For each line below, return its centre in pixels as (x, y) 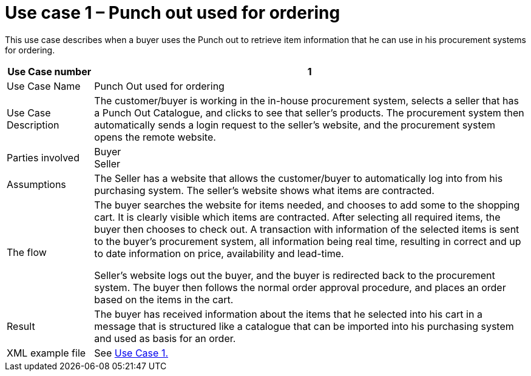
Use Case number (49, 71)
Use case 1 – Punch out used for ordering (173, 13)
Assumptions (36, 184)
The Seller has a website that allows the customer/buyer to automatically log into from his (299, 178)
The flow (27, 252)
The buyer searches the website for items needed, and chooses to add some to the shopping (307, 205)
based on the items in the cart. (164, 299)
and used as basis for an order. (165, 338)
